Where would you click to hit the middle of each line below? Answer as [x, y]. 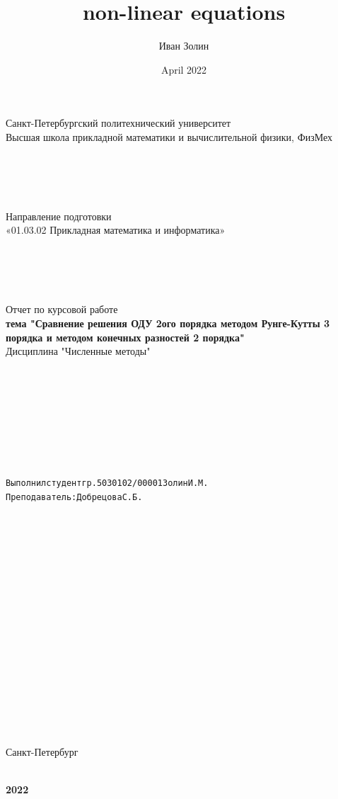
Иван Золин [184, 46]
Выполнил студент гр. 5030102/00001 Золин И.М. [107, 483]
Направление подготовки [59, 216]
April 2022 [184, 69]
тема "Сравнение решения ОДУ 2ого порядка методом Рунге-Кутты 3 [168, 323]
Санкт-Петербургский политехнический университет [118, 123]
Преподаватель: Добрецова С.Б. [74, 497]
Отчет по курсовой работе [62, 309]
